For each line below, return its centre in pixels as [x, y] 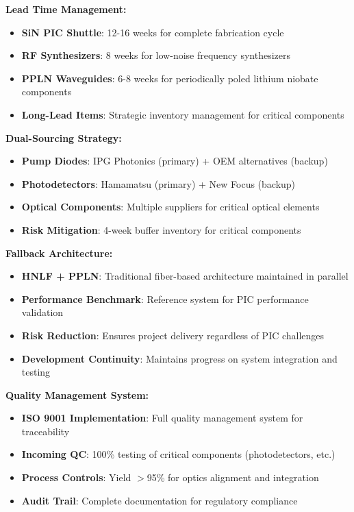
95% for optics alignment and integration [233, 477]
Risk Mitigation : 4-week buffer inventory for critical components [161, 229]
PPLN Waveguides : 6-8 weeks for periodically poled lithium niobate [170, 78]
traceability [46, 431]
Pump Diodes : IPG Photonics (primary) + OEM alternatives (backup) [175, 161]
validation [42, 312]
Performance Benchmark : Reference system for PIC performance [165, 298]
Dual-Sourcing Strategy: [64, 137]
